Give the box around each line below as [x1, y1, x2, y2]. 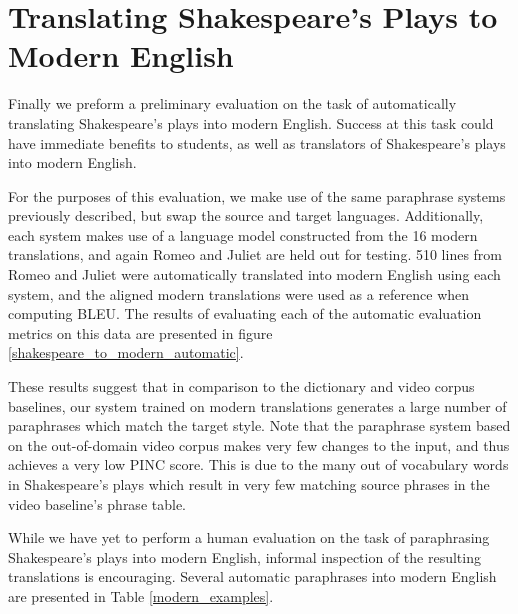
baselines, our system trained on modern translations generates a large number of [8, 395, 507, 416]
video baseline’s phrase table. [8, 493, 186, 514]
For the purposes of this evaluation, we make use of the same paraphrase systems [8, 185, 506, 206]
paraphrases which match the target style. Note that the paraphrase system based [8, 415, 511, 436]
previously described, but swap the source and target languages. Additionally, [8, 205, 484, 226]
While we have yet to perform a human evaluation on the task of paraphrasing [8, 527, 490, 548]
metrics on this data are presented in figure [8, 322, 273, 343]
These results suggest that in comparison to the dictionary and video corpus [8, 376, 475, 397]
